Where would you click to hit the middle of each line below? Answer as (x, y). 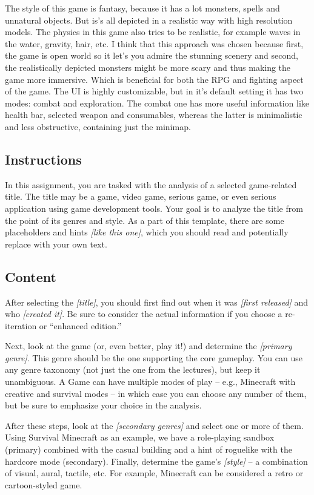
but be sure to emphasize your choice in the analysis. (103, 405)
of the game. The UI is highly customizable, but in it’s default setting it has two (154, 91)
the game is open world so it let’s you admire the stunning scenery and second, (152, 55)
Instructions (43, 159)
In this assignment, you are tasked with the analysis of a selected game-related (151, 184)
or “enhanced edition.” (80, 325)
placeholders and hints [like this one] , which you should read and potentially (147, 232)
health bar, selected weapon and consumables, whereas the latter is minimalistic (154, 115)
